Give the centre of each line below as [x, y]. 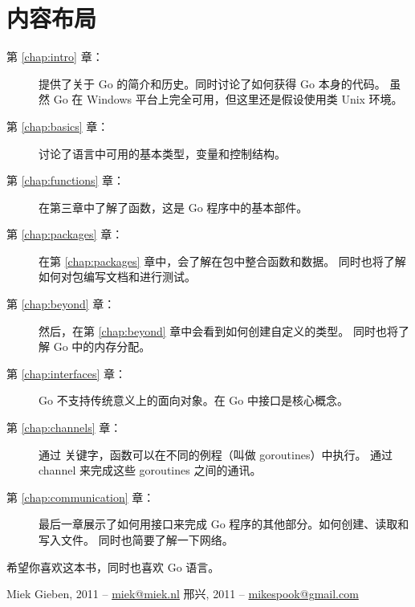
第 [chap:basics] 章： [58, 126]
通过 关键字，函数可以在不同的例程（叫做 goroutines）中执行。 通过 [216, 454]
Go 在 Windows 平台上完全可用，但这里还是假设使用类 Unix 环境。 [228, 99]
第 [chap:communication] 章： [81, 497]
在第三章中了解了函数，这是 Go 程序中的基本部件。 [173, 207]
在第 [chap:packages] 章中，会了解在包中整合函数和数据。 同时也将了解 [222, 261]
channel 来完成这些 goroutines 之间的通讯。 [150, 470]
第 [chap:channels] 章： [64, 428]
